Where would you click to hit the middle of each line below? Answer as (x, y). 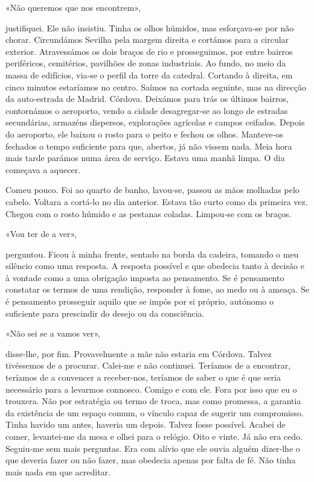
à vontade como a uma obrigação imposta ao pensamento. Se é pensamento (145, 277)
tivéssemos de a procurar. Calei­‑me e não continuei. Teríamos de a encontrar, (148, 365)
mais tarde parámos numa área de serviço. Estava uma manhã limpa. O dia (145, 158)
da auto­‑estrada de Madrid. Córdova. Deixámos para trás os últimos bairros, (147, 99)
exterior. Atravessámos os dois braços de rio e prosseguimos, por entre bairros (149, 51)
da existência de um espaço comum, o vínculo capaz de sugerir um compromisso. (155, 412)
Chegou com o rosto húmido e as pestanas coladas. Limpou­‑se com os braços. (149, 213)
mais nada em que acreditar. (58, 471)
